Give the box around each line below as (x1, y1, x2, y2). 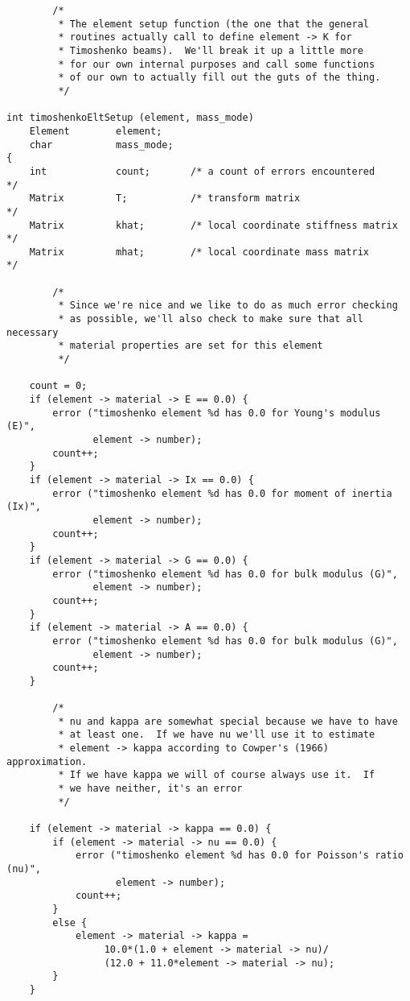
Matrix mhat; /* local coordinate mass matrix (29, 246, 370, 258)
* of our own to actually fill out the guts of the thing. (58, 72, 381, 84)
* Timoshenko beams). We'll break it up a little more (58, 44, 363, 56)
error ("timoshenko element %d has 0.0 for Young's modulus (52, 407, 381, 419)
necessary (6, 326, 59, 338)
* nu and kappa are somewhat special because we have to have (58, 715, 398, 727)
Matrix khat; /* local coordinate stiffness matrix (29, 219, 398, 231)
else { (52, 916, 88, 929)
